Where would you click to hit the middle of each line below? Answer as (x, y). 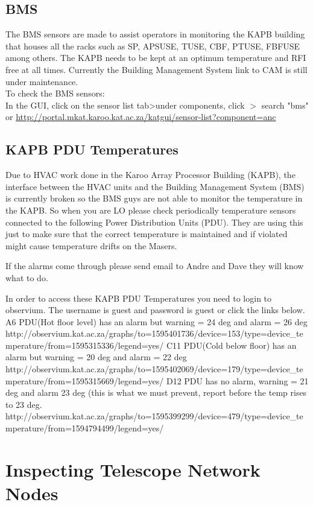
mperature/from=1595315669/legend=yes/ (85, 380)
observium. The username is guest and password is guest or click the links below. (155, 310)
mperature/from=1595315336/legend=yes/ (85, 345)
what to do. (27, 277)
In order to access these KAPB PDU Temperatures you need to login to (139, 298)
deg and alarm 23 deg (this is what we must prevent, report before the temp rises (156, 392)
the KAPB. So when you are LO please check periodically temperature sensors (151, 210)
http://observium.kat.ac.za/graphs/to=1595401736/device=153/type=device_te (154, 333)
